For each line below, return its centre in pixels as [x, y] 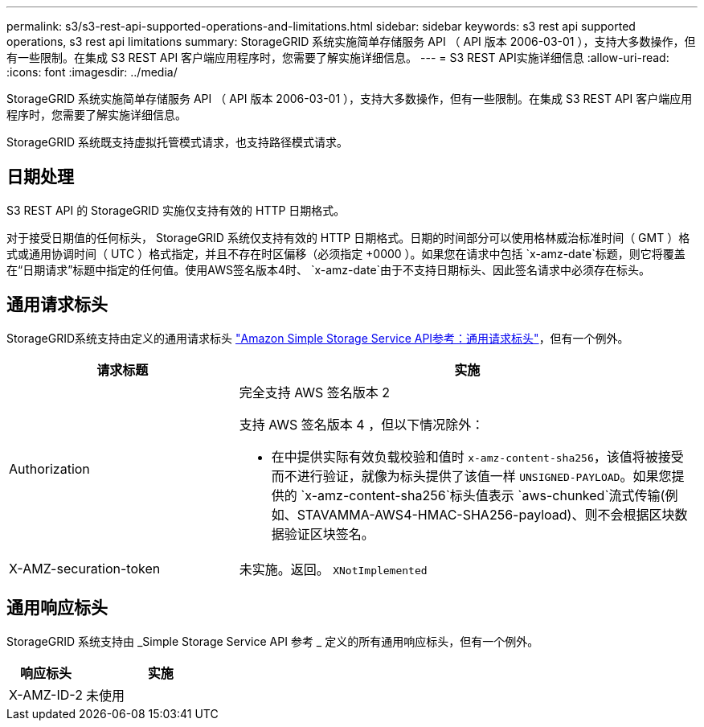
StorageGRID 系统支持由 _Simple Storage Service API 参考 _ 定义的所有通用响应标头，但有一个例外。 [273, 641]
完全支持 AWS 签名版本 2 [315, 392]
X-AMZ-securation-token [85, 568]
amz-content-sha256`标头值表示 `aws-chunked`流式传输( [491, 495]
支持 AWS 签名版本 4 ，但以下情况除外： [362, 424]
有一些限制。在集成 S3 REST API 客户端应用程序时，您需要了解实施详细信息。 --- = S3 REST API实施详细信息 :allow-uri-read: [338, 58]
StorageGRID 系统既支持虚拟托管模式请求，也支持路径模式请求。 [177, 142]
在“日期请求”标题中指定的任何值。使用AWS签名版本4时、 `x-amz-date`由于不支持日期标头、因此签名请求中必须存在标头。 [329, 269]
